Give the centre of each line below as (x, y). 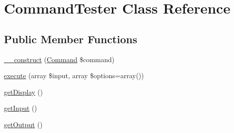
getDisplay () (24, 91)
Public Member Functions (71, 39)
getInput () (21, 108)
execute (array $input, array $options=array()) (74, 75)
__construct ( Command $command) (59, 59)
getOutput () (23, 124)
